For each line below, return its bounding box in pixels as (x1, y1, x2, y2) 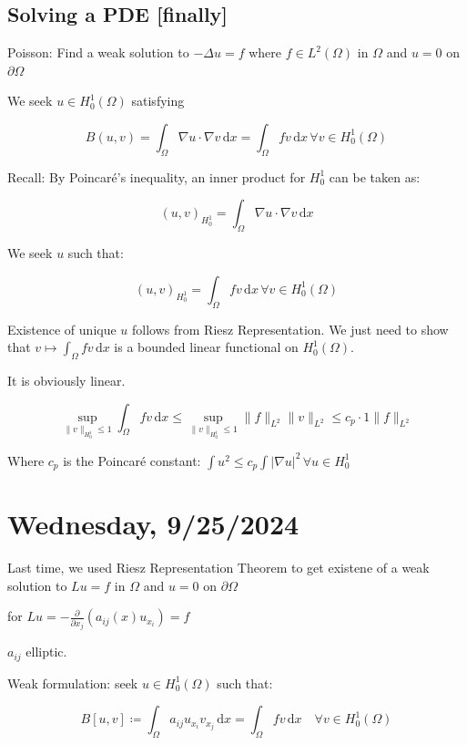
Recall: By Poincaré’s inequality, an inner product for (7, 167, 306, 186)
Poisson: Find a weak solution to (7, 43, 189, 62)
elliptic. (25, 642, 67, 661)
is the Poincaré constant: (63, 450, 201, 470)
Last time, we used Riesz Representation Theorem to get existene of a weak (7, 558, 430, 577)
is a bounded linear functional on (114, 337, 299, 357)
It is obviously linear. (7, 370, 126, 389)
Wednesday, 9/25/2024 (7, 505, 299, 543)
